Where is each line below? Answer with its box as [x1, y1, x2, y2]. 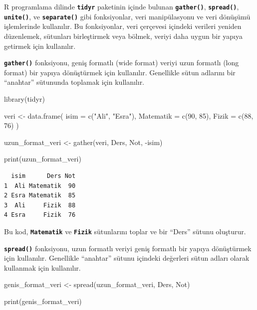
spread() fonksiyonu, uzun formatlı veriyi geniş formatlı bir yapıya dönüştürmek [4, 243, 252, 253]
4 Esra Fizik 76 [4, 211, 76, 219]
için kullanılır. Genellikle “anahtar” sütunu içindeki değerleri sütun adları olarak [4, 253, 250, 263]
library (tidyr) [4, 93, 45, 104]
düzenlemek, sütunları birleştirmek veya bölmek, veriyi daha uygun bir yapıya [4, 30, 243, 41]
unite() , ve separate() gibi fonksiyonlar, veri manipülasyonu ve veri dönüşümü [4, 11, 251, 21]
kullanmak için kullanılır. [4, 262, 81, 273]
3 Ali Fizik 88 [4, 201, 76, 209]
